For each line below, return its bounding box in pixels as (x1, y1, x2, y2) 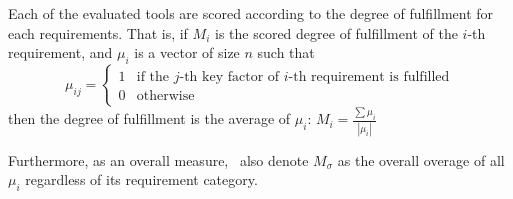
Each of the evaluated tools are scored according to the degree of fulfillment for (8, 3, 494, 23)
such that (257, 42, 315, 63)
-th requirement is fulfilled (288, 69, 450, 84)
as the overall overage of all (337, 149, 505, 170)
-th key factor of (179, 69, 280, 84)
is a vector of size (134, 42, 240, 63)
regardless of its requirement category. (25, 169, 258, 190)
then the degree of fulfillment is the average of (8, 108, 291, 129)
